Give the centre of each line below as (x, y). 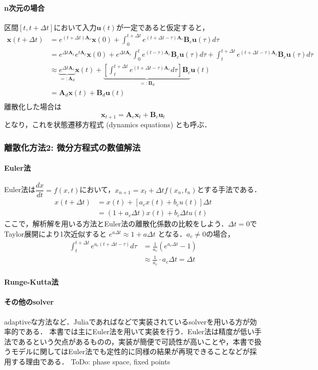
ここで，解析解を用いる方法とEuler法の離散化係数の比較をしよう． (116, 224)
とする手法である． (229, 189)
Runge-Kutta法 (31, 282)
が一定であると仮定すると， (163, 27)
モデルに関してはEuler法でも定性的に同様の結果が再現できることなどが (130, 351)
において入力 (75, 27)
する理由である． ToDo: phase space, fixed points (91, 362)
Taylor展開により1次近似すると (56, 233)
